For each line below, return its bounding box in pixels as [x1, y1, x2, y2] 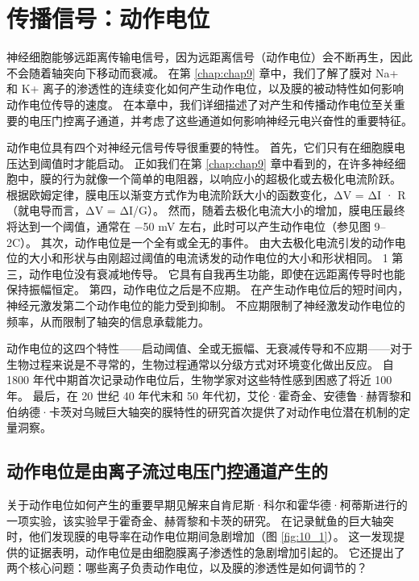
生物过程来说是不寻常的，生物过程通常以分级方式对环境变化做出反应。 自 [6, 355, 394, 372]
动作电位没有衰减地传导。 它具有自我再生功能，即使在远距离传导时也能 [28, 265, 405, 282]
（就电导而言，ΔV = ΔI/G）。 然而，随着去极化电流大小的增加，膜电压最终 [6, 202, 405, 219]
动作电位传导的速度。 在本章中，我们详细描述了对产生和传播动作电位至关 [6, 95, 394, 112]
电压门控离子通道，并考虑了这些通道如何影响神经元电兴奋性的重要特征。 [28, 111, 413, 128]
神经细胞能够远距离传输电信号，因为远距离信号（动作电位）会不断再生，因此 [6, 48, 413, 65]
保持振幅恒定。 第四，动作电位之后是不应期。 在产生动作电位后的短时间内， [6, 281, 409, 298]
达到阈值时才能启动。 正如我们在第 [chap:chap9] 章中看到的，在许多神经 [17, 154, 395, 171]
